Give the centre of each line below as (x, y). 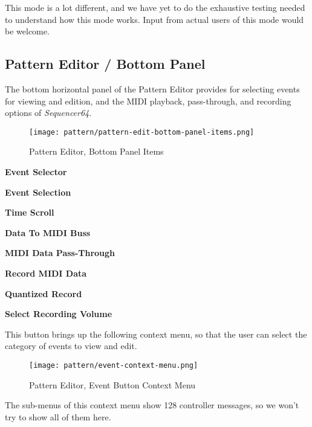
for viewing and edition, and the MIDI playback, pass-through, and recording (148, 101)
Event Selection (38, 192)
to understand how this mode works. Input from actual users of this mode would (154, 19)
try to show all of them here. (58, 416)
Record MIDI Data (46, 273)
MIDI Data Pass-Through (60, 253)
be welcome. (27, 31)
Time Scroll (30, 212)
